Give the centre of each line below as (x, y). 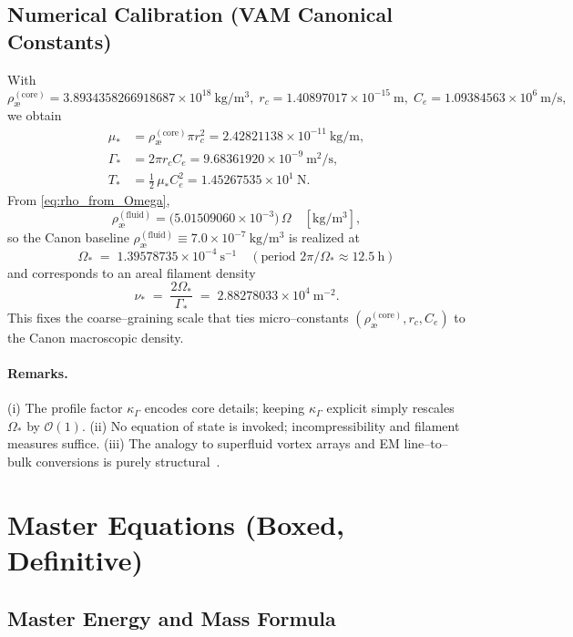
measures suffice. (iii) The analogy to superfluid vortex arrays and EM (204, 443)
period (278, 257)
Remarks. (38, 372)
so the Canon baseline (68, 237)
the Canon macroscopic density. (96, 337)
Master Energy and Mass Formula (172, 617)
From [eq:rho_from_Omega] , (89, 200)
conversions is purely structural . (128, 461)
